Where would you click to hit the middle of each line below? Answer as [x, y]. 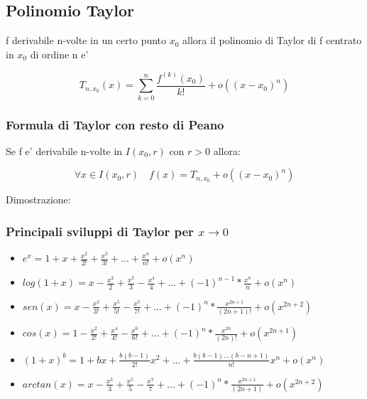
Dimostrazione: [38, 199]
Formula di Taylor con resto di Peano [115, 124]
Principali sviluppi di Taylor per [100, 231]
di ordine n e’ [59, 54]
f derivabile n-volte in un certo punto [86, 40]
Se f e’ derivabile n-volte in [64, 150]
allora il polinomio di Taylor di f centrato [272, 40]
